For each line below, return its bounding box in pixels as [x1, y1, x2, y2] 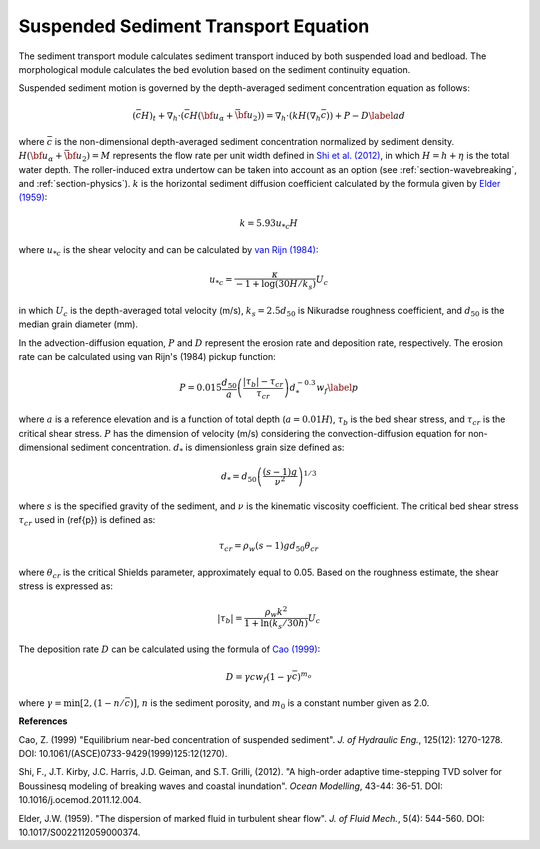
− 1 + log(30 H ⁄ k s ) [235, 278, 317, 292]
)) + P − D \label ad [326, 110, 406, 121]
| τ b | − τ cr [242, 376, 284, 389]
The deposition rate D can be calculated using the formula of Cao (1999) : [18, 643, 321, 655]
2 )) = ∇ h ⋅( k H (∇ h [252, 110, 322, 123]
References [18, 715, 68, 727]
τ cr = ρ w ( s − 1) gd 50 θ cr [218, 540, 319, 554]
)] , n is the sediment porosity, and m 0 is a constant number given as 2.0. [130, 696, 430, 711]
